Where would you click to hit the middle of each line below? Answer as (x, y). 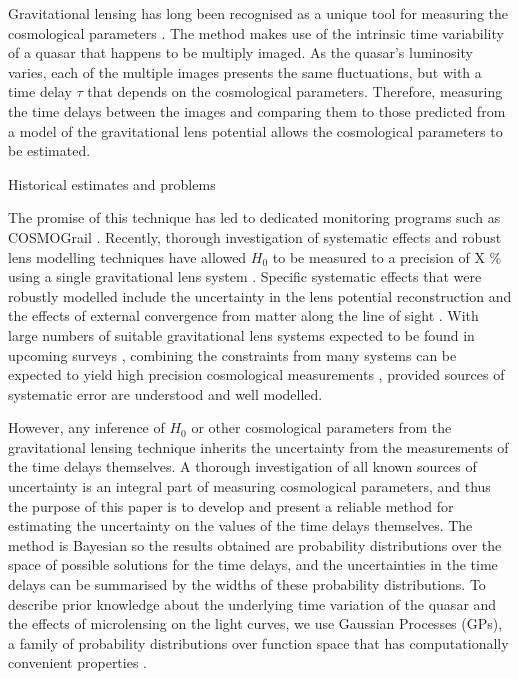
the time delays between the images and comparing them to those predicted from (257, 110)
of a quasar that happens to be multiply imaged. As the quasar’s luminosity (240, 52)
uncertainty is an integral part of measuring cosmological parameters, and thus (249, 486)
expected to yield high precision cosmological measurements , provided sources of (256, 374)
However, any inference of (86, 427)
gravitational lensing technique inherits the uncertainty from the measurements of (258, 446)
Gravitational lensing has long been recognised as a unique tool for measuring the (258, 13)
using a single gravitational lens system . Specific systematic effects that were (245, 276)
